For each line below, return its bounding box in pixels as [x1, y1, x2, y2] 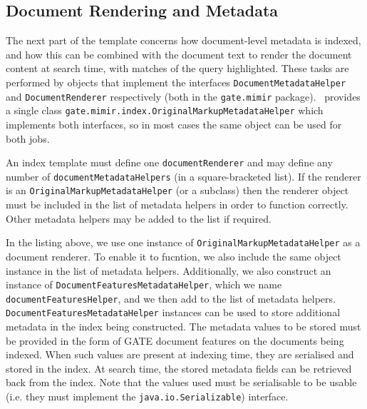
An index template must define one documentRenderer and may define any [6, 155, 333, 170]
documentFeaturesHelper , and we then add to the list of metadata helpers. [6, 291, 336, 306]
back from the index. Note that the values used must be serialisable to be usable [6, 375, 357, 390]
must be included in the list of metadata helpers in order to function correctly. [6, 197, 348, 212]
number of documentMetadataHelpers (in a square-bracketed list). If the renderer [6, 168, 361, 183]
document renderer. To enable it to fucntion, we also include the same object [6, 248, 341, 263]
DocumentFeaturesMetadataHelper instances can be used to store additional [6, 305, 341, 320]
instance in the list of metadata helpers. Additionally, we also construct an [6, 263, 331, 278]
